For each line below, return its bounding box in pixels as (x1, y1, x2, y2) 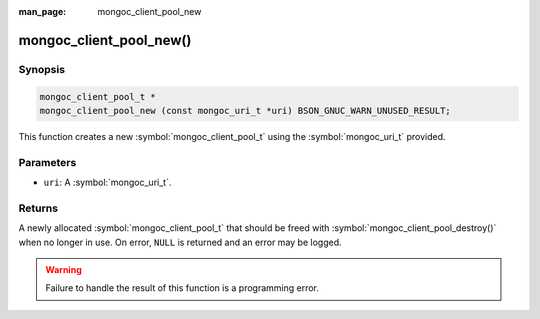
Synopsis (18, 62, 65, 76)
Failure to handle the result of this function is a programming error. (45, 282, 320, 294)
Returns (18, 201, 59, 215)
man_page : (18, 6, 67, 17)
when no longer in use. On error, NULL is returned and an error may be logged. (18, 236, 342, 248)
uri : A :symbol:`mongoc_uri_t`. (43, 176, 172, 189)
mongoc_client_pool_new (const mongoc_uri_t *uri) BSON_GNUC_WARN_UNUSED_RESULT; (39, 105, 452, 116)
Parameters (18, 155, 77, 169)
